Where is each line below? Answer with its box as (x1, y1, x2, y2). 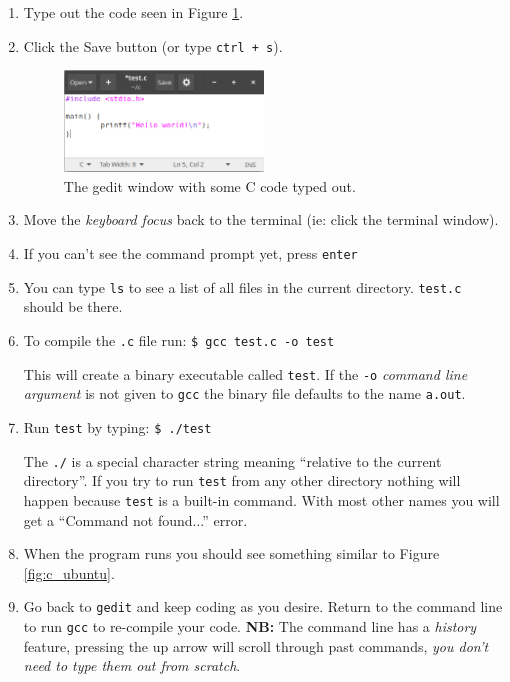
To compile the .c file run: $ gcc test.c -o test (23, 329, 335, 350)
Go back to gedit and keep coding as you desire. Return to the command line (23, 596, 503, 617)
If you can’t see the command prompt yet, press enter (23, 243, 358, 264)
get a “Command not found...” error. (23, 509, 248, 530)
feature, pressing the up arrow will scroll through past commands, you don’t (23, 635, 489, 656)
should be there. (23, 296, 123, 317)
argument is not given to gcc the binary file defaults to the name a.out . (23, 383, 466, 404)
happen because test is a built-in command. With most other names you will (23, 489, 500, 510)
